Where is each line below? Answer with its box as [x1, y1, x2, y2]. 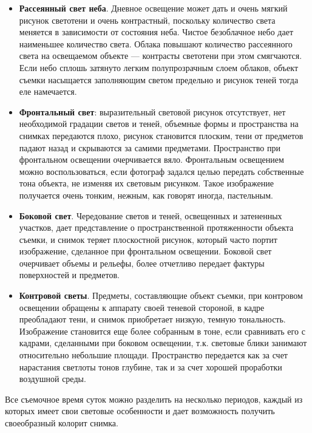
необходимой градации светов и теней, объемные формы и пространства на [19, 117, 299, 130]
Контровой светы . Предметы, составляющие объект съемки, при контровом [19, 289, 303, 302]
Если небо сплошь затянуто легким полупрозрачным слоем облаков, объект [19, 61, 299, 73]
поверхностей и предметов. [19, 268, 120, 281]
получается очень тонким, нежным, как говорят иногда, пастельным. [19, 188, 274, 201]
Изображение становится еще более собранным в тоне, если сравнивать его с [19, 324, 305, 337]
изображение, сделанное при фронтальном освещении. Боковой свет [19, 245, 272, 257]
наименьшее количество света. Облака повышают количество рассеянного [19, 37, 293, 50]
